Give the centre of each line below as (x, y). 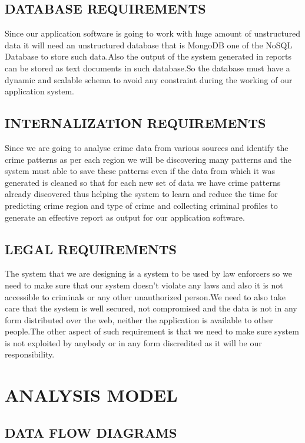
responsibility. (30, 354)
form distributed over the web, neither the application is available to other (139, 319)
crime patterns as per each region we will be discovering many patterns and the (148, 159)
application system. (39, 91)
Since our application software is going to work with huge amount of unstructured (153, 33)
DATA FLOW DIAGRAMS (91, 432)
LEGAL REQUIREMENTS (91, 249)
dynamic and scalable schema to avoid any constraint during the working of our (149, 79)
